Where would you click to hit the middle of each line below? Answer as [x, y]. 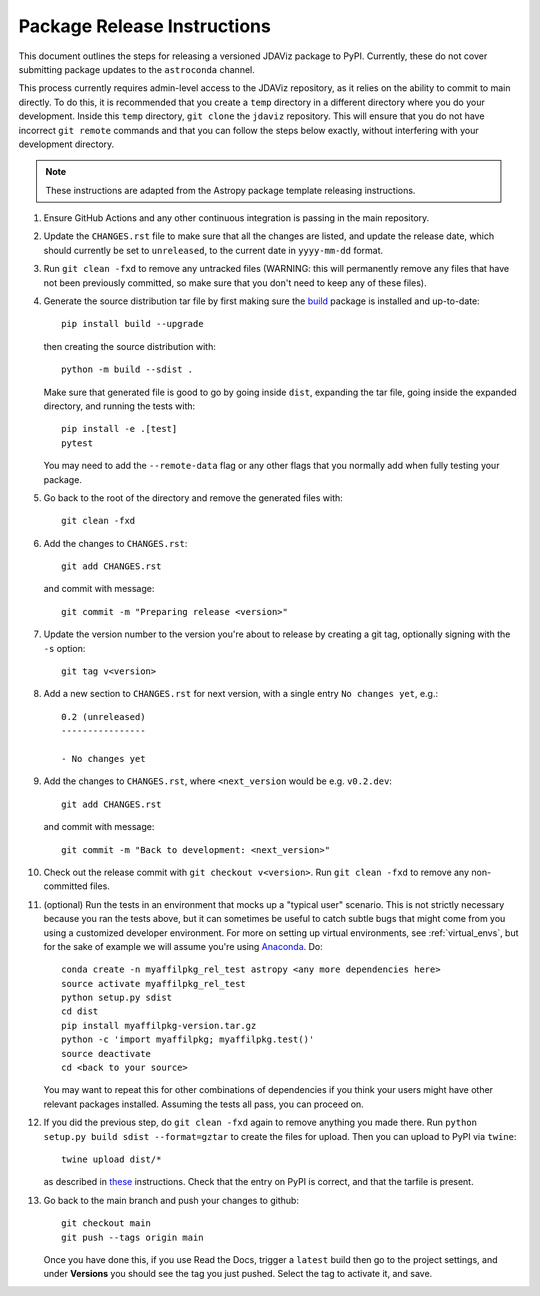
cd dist [80, 1011]
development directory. [66, 144]
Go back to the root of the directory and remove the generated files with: [193, 497]
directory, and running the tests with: [119, 406]
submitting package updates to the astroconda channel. [136, 69]
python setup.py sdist [117, 998]
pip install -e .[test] [119, 429]
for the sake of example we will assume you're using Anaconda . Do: [183, 946]
